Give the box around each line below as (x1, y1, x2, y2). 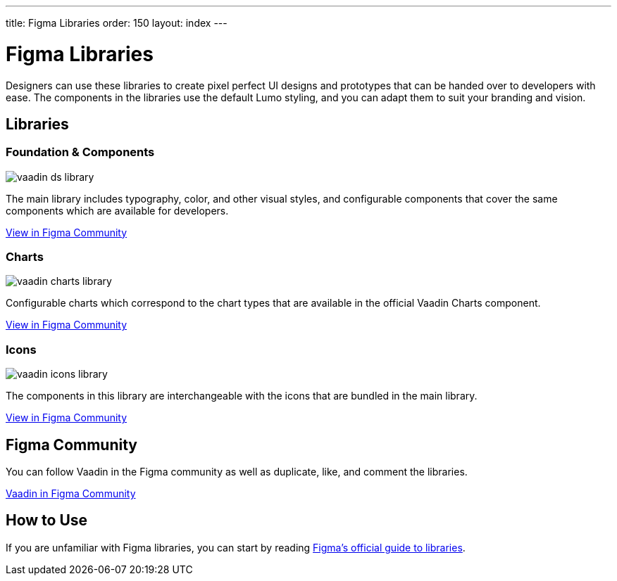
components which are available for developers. (6, 204, 229, 217)
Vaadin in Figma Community (6, 487, 136, 500)
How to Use (6, 511, 88, 530)
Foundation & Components (6, 145, 155, 160)
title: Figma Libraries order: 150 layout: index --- (6, 17, 228, 29)
